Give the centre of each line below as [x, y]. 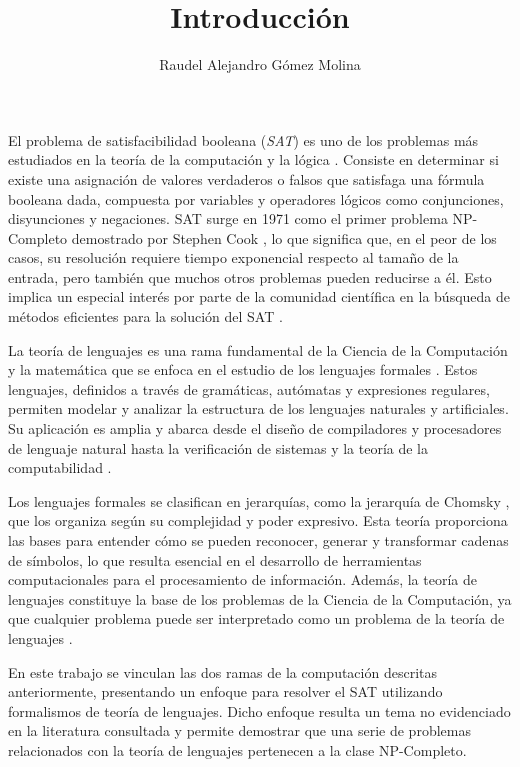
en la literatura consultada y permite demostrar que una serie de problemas [239, 730]
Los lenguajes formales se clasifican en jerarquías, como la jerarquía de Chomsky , [259, 500]
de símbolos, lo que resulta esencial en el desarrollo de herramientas [215, 559]
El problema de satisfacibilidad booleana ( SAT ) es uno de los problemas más [243, 139]
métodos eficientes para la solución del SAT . [145, 316]
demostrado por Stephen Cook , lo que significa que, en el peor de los [284, 237]
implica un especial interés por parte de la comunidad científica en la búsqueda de [259, 296]
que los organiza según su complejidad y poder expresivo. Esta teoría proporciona [258, 520]
